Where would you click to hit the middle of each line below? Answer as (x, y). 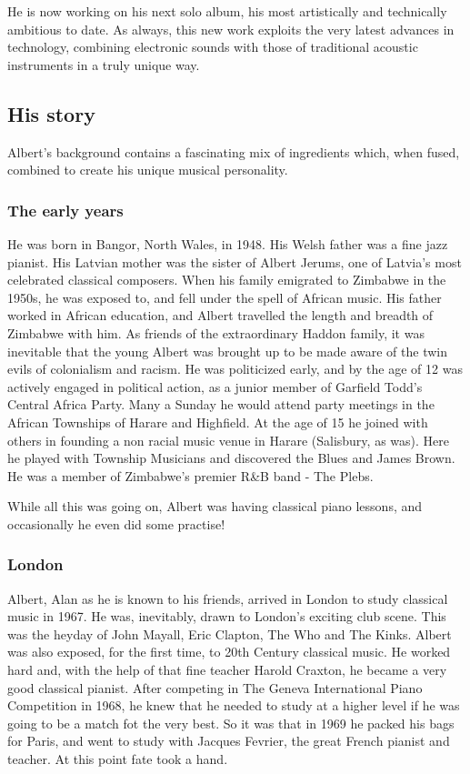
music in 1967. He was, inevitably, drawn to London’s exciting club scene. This (227, 616)
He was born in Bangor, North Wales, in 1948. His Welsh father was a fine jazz (228, 243)
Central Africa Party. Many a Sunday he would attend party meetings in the (221, 404)
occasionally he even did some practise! (116, 523)
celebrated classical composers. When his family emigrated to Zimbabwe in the (227, 280)
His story (51, 113)
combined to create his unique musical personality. (148, 170)
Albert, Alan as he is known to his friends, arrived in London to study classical (228, 598)
